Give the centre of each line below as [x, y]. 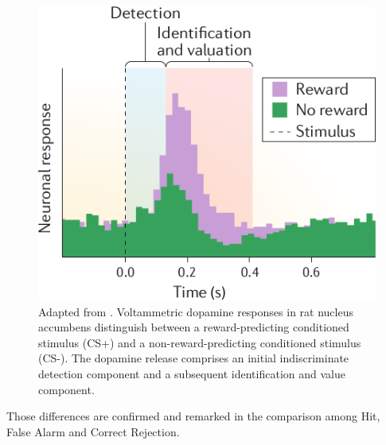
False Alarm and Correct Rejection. [93, 431]
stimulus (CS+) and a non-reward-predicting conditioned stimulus [200, 342]
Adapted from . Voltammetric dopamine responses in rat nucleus [196, 311]
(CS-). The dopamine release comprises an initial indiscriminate [194, 358]
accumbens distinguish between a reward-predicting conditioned [194, 327]
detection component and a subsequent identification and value [192, 373]
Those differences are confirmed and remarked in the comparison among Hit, [193, 416]
